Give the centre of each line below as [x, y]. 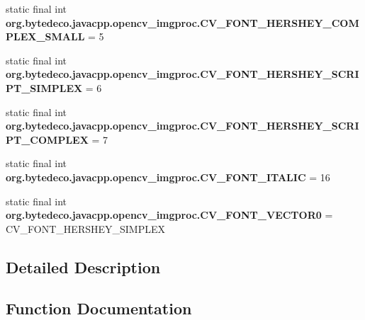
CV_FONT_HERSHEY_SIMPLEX [86, 228]
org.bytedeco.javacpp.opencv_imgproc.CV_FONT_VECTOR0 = [169, 215]
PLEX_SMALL [45, 36]
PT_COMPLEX [47, 139]
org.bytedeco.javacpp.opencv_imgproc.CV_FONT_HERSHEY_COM [182, 22]
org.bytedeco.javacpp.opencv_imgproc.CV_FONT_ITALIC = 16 [168, 177]
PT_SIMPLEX [44, 87]
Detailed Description [83, 267]
